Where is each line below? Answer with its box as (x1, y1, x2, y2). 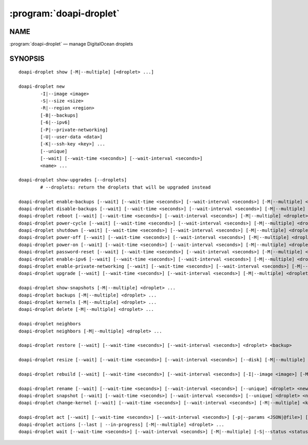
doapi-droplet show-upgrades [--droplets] (18, 177, 127, 183)
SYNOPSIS (9, 54, 45, 63)
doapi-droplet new (18, 84, 65, 89)
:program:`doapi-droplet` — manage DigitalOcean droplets (9, 41, 133, 47)
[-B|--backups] (40, 112, 79, 118)
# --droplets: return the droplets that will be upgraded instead (40, 184, 211, 190)
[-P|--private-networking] (40, 126, 108, 133)
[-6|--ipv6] (40, 120, 70, 125)
